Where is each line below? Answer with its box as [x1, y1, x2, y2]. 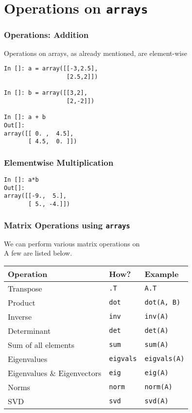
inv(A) [144, 312, 169, 321]
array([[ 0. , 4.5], [4, 130, 74, 137]
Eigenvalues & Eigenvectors [8, 367, 102, 379]
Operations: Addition [4, 29, 89, 41]
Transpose [8, 282, 42, 294]
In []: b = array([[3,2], [4, 89, 87, 97]
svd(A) [144, 397, 169, 405]
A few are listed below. [4, 248, 72, 258]
